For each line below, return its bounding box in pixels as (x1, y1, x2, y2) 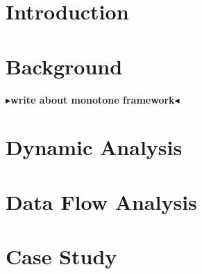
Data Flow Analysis (6, 187, 197, 216)
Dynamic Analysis (6, 133, 183, 161)
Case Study (6, 242, 117, 271)
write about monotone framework (10, 92, 175, 106)
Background (6, 51, 123, 80)
